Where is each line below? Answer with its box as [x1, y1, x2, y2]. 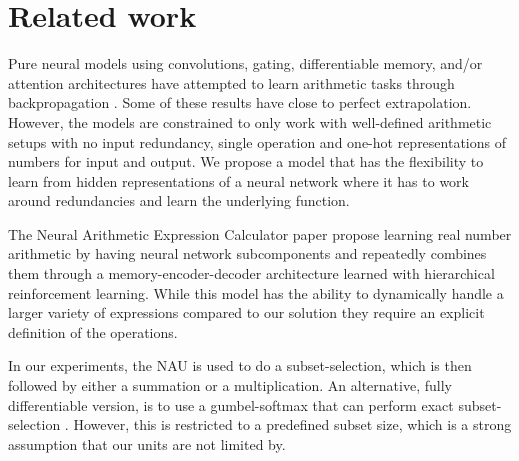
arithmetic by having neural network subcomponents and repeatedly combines [8, 243, 487, 264]
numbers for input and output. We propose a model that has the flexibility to [8, 151, 484, 172]
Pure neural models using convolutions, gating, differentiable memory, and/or [8, 53, 483, 74]
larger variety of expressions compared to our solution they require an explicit [8, 302, 485, 323]
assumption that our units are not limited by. [8, 433, 286, 454]
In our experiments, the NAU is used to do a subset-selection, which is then [8, 355, 472, 376]
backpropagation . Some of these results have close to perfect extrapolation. [8, 92, 472, 113]
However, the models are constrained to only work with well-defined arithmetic [8, 111, 492, 132]
